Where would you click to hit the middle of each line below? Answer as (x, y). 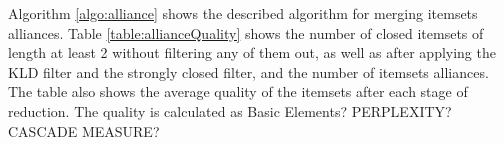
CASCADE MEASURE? (84, 130)
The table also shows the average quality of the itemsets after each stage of (238, 91)
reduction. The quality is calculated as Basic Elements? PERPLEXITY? (230, 110)
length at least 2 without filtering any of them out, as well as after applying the (252, 52)
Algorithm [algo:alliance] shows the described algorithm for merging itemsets (243, 13)
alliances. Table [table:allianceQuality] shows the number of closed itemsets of (246, 32)
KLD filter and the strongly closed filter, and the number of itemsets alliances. (248, 71)
